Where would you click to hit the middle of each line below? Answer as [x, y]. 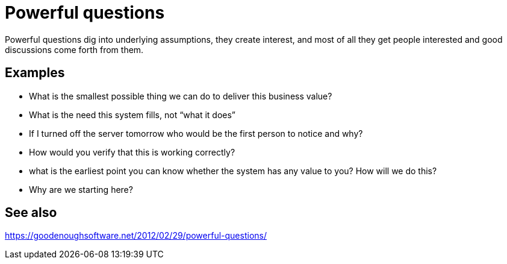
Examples [35, 73]
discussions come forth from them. [74, 49]
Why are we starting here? [81, 189]
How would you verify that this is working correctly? [132, 152]
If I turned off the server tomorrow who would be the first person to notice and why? [196, 133]
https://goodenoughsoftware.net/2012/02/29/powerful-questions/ [136, 236]
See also [31, 213]
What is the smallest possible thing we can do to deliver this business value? [181, 96]
